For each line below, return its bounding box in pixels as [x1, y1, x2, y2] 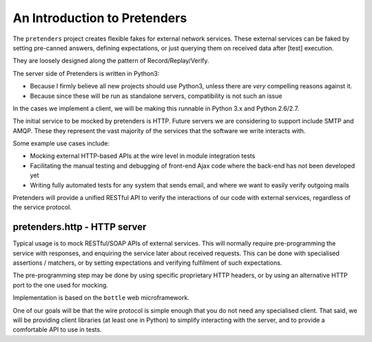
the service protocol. [12, 203, 72, 212]
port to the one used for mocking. [12, 281, 108, 289]
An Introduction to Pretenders [12, 10, 187, 26]
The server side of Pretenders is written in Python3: [12, 69, 160, 77]
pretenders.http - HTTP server [12, 221, 147, 233]
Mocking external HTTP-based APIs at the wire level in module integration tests [30, 152, 256, 160]
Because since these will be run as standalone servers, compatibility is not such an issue [30, 92, 282, 100]
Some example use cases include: [12, 139, 110, 148]
